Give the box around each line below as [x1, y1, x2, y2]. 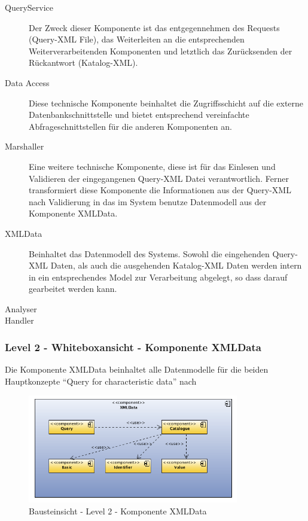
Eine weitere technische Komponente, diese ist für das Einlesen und [29, 160, 276, 172]
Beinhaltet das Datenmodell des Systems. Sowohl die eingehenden [29, 247, 270, 260]
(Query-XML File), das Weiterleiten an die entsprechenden [29, 33, 245, 45]
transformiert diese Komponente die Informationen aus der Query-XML [29, 184, 291, 196]
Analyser [5, 302, 37, 315]
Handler [5, 314, 34, 327]
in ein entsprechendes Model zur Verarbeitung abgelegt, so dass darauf [29, 270, 288, 283]
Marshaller [5, 140, 44, 153]
